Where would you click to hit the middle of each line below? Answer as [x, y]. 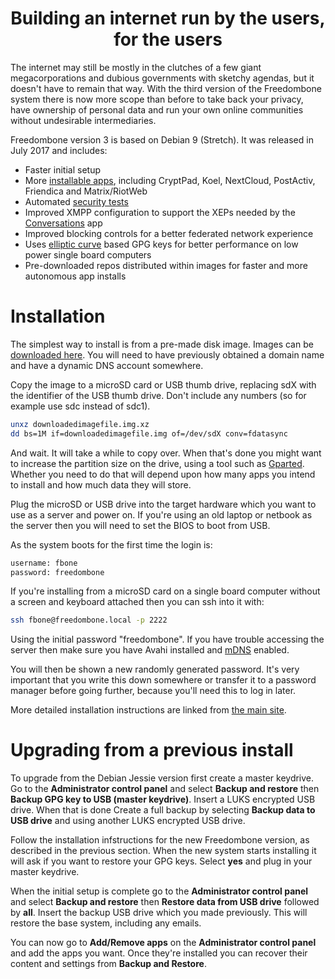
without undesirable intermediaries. [83, 120]
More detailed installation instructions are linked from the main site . [148, 710]
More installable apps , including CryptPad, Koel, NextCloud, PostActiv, [170, 180]
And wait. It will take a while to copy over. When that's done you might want [166, 453]
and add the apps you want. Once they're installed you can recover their [159, 953]
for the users [168, 39]
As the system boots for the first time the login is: [111, 544]
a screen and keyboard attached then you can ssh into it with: [137, 602]
